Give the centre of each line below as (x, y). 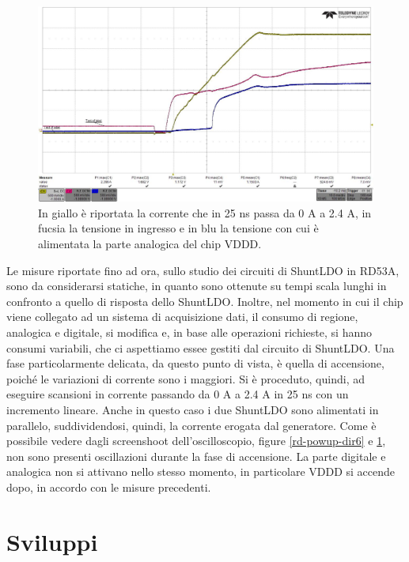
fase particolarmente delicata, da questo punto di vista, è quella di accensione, (195, 363)
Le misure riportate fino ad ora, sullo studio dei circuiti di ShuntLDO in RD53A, (203, 270)
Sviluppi (52, 541)
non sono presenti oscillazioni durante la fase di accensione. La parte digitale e (196, 456)
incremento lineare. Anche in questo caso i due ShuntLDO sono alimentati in (193, 409)
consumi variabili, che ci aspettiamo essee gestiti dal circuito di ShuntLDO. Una (201, 347)
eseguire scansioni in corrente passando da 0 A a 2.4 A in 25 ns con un (178, 394)
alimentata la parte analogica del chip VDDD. (150, 243)
